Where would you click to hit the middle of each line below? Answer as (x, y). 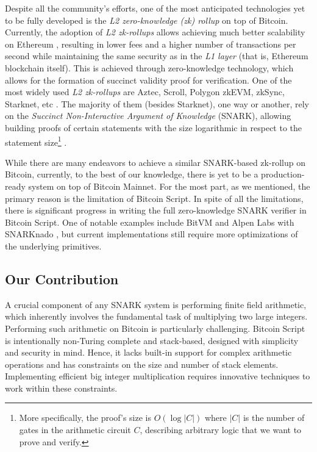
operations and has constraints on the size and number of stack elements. (142, 364)
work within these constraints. (61, 388)
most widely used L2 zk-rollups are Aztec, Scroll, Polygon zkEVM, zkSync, (145, 92)
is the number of (274, 418)
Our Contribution (62, 278)
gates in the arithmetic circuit (75, 430)
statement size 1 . (36, 141)
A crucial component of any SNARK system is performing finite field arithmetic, (156, 304)
